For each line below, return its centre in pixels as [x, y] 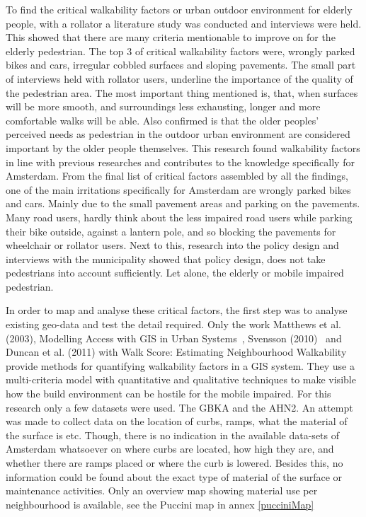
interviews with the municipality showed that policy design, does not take [166, 258]
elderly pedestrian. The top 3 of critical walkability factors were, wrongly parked [181, 51]
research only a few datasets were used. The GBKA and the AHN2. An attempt [179, 407]
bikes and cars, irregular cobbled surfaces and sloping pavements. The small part [181, 65]
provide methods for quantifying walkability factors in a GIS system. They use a [180, 365]
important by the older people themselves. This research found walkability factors [183, 147]
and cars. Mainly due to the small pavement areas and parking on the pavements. [183, 203]
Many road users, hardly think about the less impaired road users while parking [179, 217]
